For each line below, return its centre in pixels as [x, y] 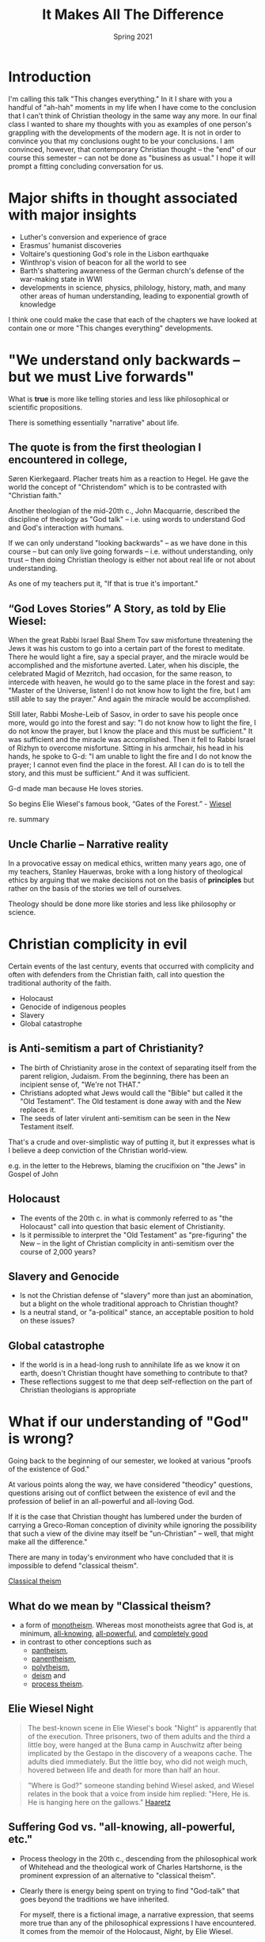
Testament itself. [47, 1126]
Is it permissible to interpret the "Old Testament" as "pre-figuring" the [133, 1235]
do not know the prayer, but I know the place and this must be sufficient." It [131, 731]
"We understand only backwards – [124, 360]
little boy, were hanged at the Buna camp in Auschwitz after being [135, 1745]
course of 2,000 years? [58, 1251]
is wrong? [41, 1439]
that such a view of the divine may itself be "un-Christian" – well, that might [131, 1533]
